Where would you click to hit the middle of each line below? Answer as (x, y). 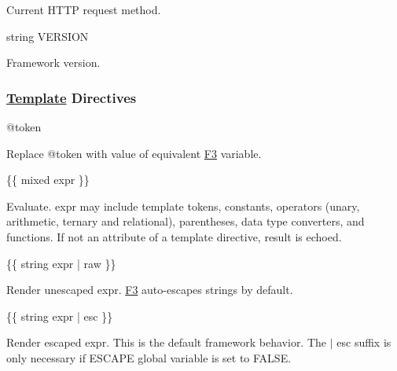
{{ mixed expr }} (48, 180)
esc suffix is (364, 342)
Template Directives (72, 97)
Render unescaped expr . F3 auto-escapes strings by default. (150, 290)
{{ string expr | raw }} (61, 263)
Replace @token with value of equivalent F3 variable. (134, 153)
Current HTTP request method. (84, 9)
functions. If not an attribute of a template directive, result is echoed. (174, 236)
